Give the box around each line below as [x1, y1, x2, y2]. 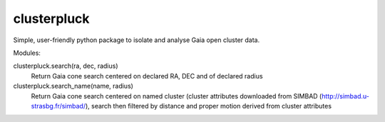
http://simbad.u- [321, 91, 370, 100]
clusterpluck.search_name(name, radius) [13, 82, 133, 91]
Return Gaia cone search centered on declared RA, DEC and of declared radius [31, 71, 263, 80]
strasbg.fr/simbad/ [31, 101, 86, 110]
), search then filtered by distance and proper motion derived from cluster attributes [85, 101, 332, 110]
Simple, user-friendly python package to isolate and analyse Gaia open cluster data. [13, 36, 260, 44]
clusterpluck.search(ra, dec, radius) [13, 61, 118, 71]
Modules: [13, 49, 41, 57]
